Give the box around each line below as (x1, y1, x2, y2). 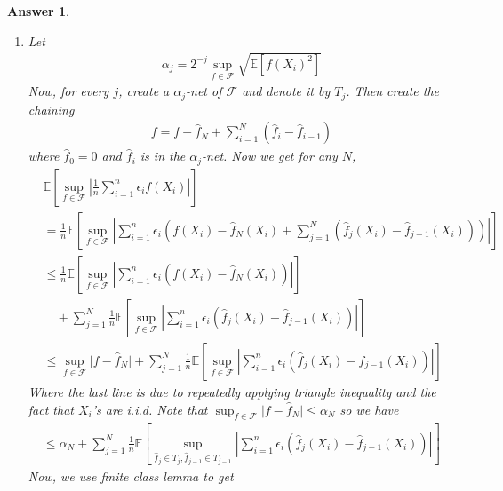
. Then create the (346, 82, 439, 100)
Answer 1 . (7, 2, 69, 20)
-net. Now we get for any (202, 147, 338, 165)
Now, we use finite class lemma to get (28, 467, 234, 486)
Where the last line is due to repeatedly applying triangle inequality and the (28, 382, 436, 400)
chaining (28, 99, 75, 118)
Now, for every (28, 82, 109, 100)
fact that (28, 400, 74, 418)
